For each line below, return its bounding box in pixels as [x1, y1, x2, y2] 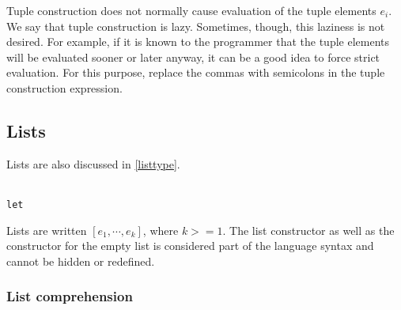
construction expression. [6, 79, 123, 96]
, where [142, 221, 179, 238]
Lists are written [6, 221, 87, 238]
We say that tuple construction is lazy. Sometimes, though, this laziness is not [6, 17, 385, 34]
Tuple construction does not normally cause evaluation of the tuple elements [6, 2, 376, 18]
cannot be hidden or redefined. [6, 252, 155, 269]
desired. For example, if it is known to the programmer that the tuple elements [6, 33, 389, 50]
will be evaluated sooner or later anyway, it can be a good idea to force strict [6, 48, 380, 65]
